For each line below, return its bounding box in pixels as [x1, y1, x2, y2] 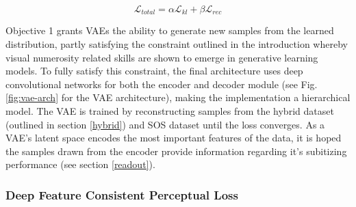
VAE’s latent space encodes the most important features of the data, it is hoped [5, 130, 342, 145]
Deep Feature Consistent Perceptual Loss [5, 186, 238, 203]
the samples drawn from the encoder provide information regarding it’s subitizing [5, 143, 347, 158]
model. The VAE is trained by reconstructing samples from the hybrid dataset [5, 104, 334, 118]
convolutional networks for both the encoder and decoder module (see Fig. [5, 77, 318, 91]
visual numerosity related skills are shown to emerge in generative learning [5, 50, 318, 64]
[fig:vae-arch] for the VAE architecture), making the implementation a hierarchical [5, 90, 351, 105]
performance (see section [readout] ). [5, 157, 155, 171]
